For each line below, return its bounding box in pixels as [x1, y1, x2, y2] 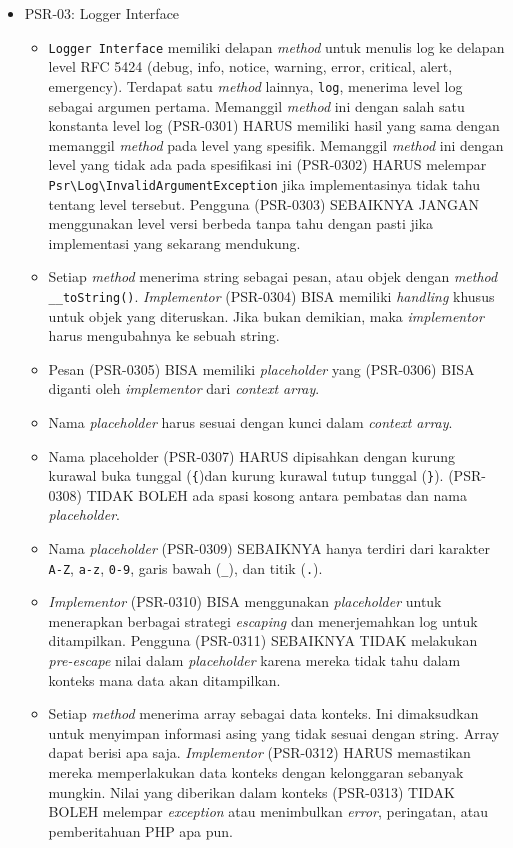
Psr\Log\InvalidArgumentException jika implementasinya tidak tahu [48, 173, 481, 194]
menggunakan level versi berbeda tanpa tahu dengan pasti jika [48, 213, 434, 234]
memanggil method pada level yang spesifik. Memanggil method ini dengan [48, 134, 504, 155]
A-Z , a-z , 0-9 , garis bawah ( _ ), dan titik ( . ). [48, 557, 323, 578]
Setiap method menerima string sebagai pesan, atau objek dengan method [48, 266, 498, 287]
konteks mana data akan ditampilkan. [48, 669, 281, 690]
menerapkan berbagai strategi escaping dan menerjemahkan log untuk [48, 610, 478, 631]
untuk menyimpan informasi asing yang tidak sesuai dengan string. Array [48, 722, 500, 743]
